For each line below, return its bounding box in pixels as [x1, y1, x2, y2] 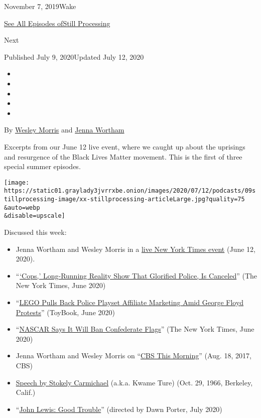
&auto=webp [4, 204, 40, 211]
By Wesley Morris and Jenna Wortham [4, 124, 124, 135]
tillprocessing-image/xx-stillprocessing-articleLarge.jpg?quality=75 [4, 196, 245, 203]
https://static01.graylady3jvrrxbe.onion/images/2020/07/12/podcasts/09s [4, 187, 256, 195]
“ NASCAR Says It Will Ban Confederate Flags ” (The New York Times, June [16, 324, 254, 334]
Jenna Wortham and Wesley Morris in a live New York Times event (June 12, [16, 243, 255, 254]
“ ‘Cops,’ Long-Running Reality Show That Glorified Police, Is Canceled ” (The [16, 270, 257, 281]
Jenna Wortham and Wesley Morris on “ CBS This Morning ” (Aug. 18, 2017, [16, 350, 251, 361]
